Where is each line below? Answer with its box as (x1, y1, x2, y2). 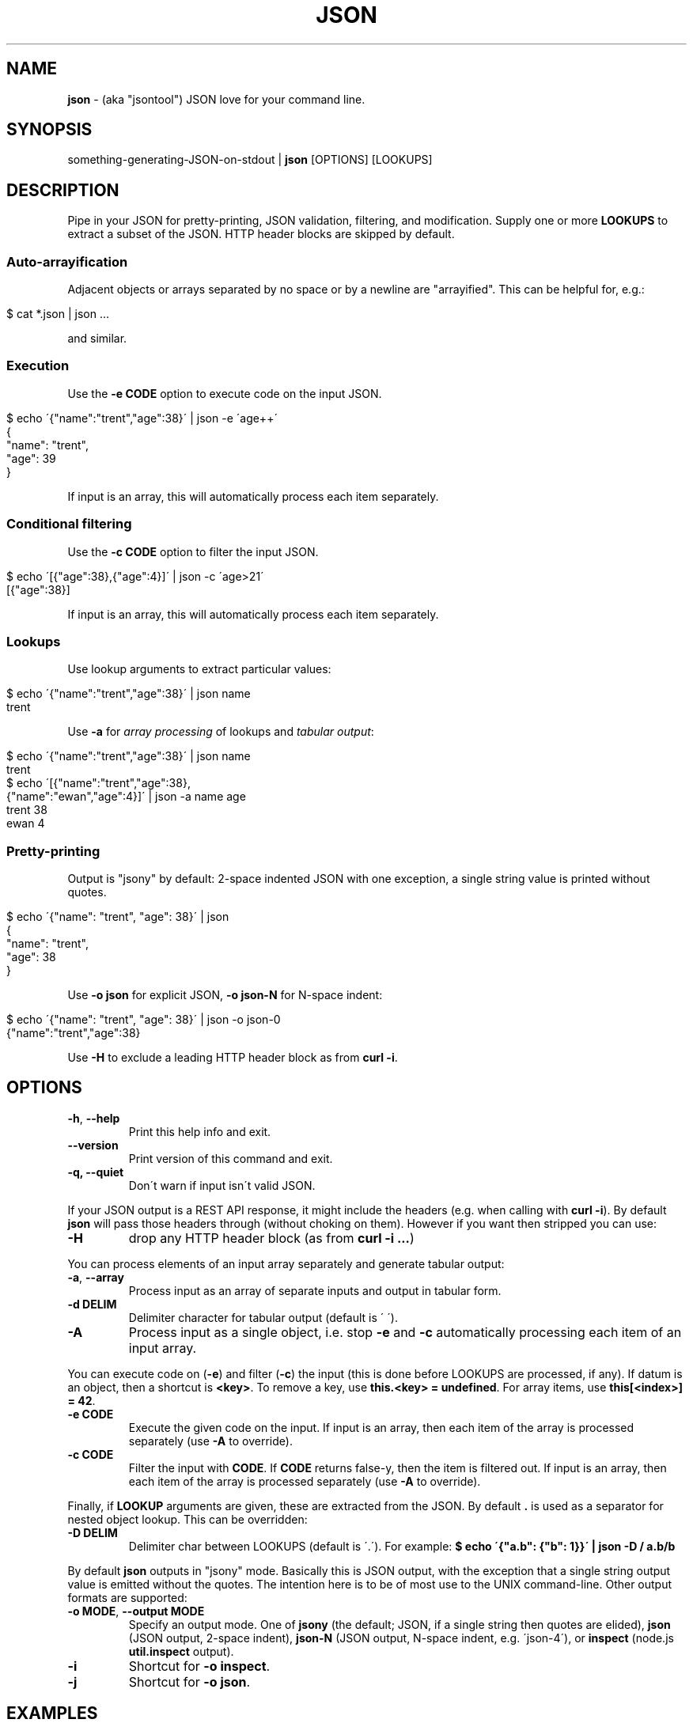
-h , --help (67, 1111, 120, 1125)
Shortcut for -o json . (128, 1673, 251, 1690)
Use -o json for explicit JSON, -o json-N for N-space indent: (67, 988, 383, 1002)
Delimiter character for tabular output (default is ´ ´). (128, 1310, 398, 1324)
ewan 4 (6, 816, 45, 831)
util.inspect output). (128, 1644, 234, 1658)
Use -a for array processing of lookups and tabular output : (67, 725, 374, 739)
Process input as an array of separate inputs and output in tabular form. (128, 1283, 502, 1297)
